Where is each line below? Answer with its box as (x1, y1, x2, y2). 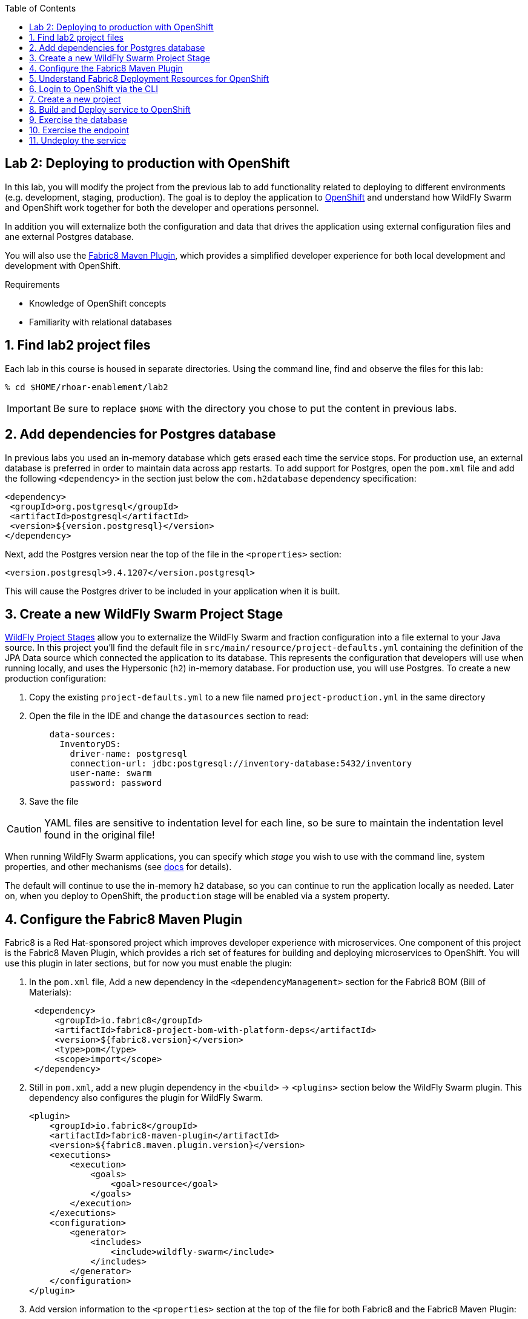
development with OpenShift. (5, 260, 121, 271)
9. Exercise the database (29, 115, 128, 125)
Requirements (5, 279, 60, 290)
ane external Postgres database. (5, 231, 134, 242)
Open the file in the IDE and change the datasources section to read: (29, 711, 309, 722)
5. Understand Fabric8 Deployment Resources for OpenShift (29, 73, 269, 84)
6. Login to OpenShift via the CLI (29, 84, 158, 94)
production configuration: (5, 673, 107, 684)
